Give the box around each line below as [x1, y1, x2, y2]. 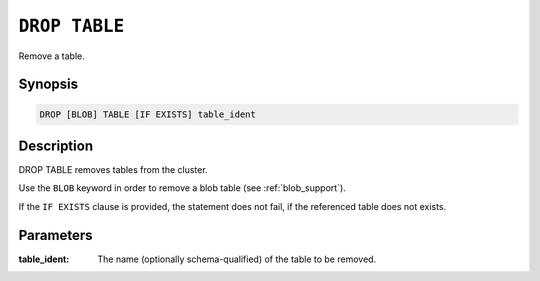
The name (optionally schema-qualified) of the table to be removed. [97, 253, 377, 265]
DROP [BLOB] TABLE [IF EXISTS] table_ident [39, 108, 257, 120]
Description [18, 137, 94, 154]
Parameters [18, 226, 93, 244]
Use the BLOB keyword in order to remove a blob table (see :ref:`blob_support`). [18, 182, 347, 194]
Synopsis [18, 76, 79, 93]
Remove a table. [18, 50, 85, 62]
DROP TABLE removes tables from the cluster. [18, 164, 209, 176]
